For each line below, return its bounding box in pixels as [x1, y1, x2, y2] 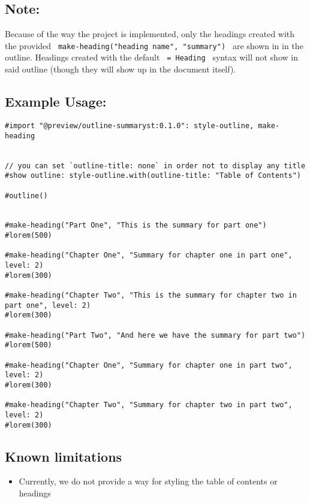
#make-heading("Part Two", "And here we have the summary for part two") [5, 331, 306, 340]
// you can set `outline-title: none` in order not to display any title [5, 161, 306, 170]
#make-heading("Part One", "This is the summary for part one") [5, 221, 267, 230]
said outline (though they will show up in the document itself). [5, 63, 236, 75]
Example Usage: [5, 92, 107, 111]
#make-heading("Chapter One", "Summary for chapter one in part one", [5, 251, 293, 260]
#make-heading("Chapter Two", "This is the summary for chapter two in [5, 291, 297, 300]
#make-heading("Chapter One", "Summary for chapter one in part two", [5, 360, 293, 369]
